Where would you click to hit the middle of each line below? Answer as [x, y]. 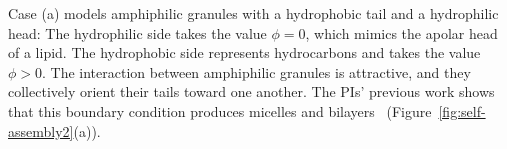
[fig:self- [462, 110]
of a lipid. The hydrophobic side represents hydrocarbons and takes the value [244, 52]
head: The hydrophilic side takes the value [137, 32]
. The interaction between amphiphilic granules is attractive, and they [256, 71]
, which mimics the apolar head [401, 32]
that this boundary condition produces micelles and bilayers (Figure [220, 110]
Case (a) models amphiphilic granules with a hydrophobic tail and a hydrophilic [253, 13]
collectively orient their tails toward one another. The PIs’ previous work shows [251, 91]
